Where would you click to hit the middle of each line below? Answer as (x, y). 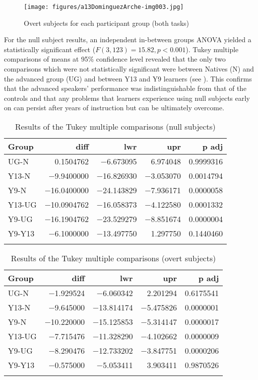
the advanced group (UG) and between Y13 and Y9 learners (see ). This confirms (128, 78)
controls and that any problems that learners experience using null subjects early (127, 98)
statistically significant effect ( (50, 49)
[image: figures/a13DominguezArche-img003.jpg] (104, 7)
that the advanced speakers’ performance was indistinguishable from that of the (125, 88)
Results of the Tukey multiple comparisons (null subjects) (115, 126)
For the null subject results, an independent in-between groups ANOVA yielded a (128, 39)
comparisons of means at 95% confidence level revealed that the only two (115, 59)
